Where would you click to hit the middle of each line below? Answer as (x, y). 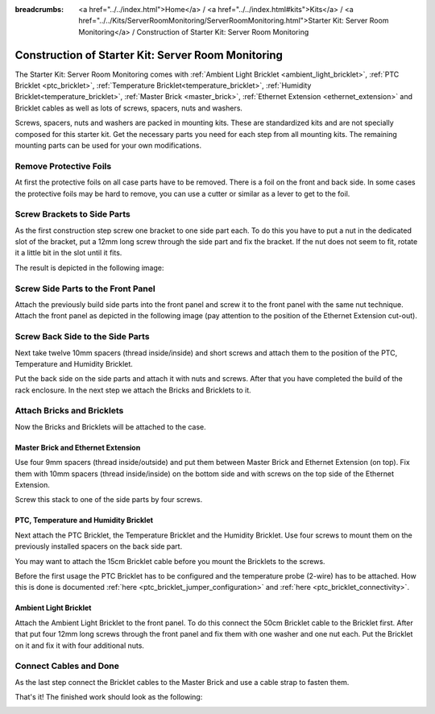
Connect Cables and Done (67, 666)
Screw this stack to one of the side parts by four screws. (109, 500)
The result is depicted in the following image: (89, 268)
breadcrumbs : (39, 9)
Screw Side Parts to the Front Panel (85, 289)
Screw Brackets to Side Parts (72, 214)
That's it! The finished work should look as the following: (109, 697)
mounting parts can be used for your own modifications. (108, 146)
